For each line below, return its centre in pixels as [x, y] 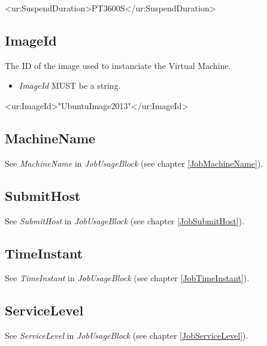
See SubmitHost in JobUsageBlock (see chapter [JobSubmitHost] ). [125, 220]
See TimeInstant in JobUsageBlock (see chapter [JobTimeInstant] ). [127, 278]
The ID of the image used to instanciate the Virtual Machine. [118, 65]
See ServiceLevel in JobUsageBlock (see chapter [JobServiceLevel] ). [127, 336]
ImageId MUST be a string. [70, 85]
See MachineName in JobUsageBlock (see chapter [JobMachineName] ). [134, 163]
